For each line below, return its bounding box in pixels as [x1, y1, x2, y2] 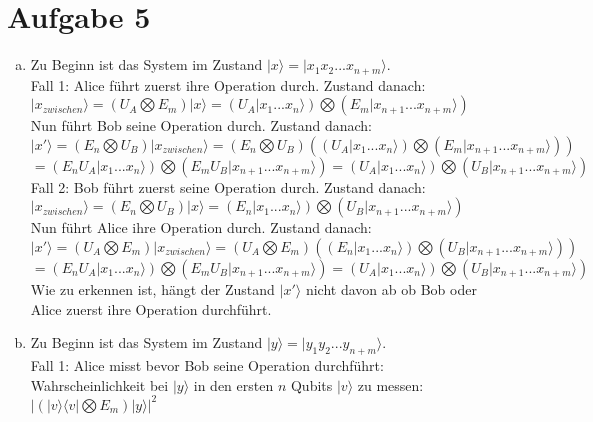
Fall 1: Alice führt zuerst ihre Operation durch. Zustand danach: [30, 74, 426, 95]
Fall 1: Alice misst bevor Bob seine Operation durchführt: [30, 354, 384, 375]
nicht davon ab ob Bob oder [305, 278, 477, 299]
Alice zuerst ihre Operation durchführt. [30, 298, 272, 319]
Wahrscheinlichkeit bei [30, 374, 169, 395]
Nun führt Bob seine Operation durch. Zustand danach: [30, 115, 372, 136]
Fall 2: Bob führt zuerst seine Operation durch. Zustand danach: [30, 176, 426, 197]
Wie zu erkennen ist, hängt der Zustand [30, 278, 275, 299]
